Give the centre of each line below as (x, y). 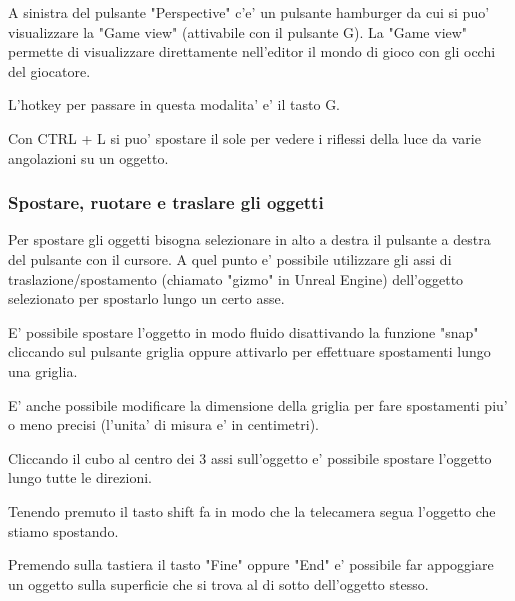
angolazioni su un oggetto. (88, 157)
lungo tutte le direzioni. (80, 477)
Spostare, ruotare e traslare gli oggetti (166, 202)
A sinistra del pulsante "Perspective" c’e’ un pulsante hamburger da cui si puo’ (249, 12)
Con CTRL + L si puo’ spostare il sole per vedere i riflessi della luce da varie (244, 137)
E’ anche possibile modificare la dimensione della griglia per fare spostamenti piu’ (258, 404)
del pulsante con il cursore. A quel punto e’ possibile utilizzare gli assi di (230, 258)
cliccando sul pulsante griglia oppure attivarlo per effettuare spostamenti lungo (249, 351)
